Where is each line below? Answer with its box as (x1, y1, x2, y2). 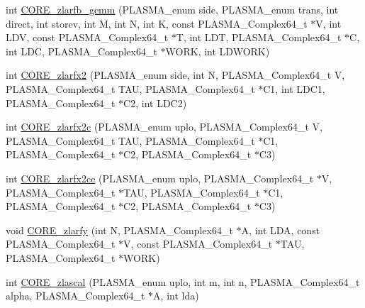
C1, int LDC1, (263, 81, 325, 96)
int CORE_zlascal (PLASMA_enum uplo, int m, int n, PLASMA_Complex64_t (6, 274, 360, 289)
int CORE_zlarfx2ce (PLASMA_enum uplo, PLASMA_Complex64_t (6, 170, 314, 185)
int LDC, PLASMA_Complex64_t (6, 43, 157, 58)
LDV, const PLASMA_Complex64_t (6, 30, 169, 45)
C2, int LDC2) (123, 95, 187, 110)
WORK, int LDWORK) (165, 43, 270, 58)
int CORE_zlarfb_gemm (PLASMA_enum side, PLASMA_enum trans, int (6, 2, 339, 16)
